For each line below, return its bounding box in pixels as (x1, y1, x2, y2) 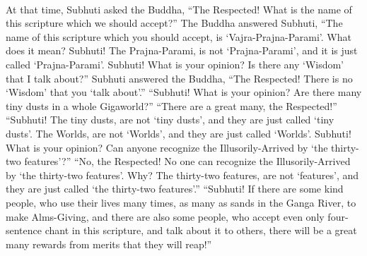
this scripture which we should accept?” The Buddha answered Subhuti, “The (6, 16, 343, 30)
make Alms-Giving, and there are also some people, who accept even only (6, 209, 325, 224)
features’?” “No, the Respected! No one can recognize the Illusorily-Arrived (24, 154, 351, 169)
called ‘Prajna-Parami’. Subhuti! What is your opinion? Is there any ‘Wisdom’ (6, 56, 344, 71)
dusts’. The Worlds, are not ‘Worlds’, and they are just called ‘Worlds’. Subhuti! (6, 126, 351, 140)
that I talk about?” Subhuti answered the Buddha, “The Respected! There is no (6, 71, 353, 85)
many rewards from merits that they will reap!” (6, 236, 212, 251)
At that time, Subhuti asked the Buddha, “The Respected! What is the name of (6, 1, 352, 16)
